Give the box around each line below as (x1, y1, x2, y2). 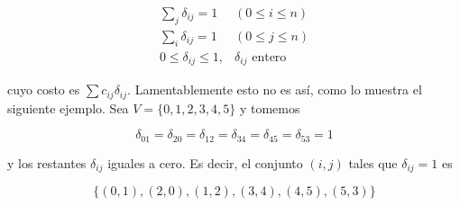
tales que (348, 153, 398, 172)
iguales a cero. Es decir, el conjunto (107, 153, 303, 172)
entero (252, 50, 287, 64)
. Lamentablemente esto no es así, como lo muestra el (127, 80, 422, 99)
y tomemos (239, 98, 300, 117)
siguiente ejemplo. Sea (7, 98, 129, 117)
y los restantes (7, 153, 87, 172)
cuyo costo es (7, 80, 80, 99)
